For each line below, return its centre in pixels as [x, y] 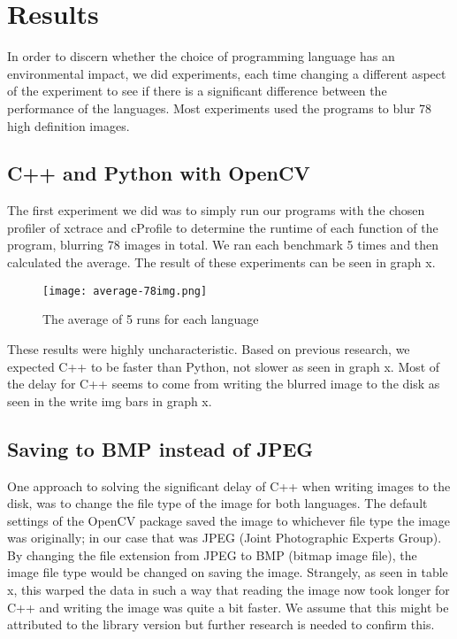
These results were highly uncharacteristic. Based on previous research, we [209, 348]
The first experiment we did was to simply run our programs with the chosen [216, 210]
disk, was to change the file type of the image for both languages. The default [217, 503]
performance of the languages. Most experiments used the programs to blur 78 [220, 108]
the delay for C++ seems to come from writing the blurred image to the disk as [224, 384]
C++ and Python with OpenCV [159, 173]
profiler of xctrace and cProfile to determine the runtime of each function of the [223, 227]
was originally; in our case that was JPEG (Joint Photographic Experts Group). [225, 538]
